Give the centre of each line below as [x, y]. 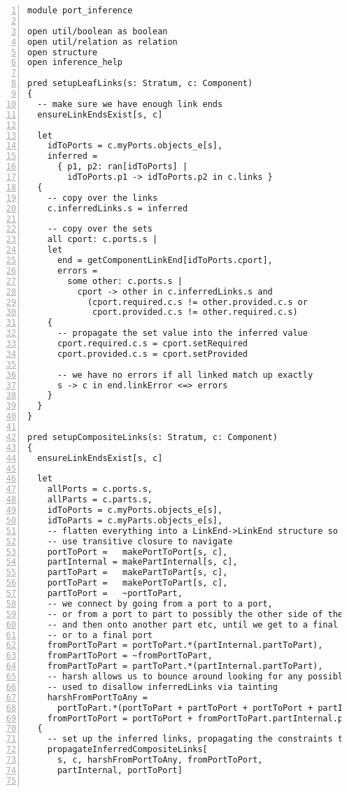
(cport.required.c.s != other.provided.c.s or [197, 302]
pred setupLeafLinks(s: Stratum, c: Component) [140, 84]
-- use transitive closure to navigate [140, 541]
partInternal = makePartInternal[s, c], [142, 562]
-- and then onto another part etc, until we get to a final [192, 624]
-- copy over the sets [100, 229]
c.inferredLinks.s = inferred [118, 208]
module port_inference [80, 10]
